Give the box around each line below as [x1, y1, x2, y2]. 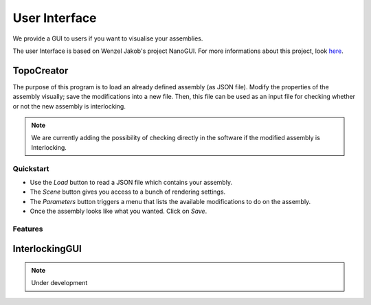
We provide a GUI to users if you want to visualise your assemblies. [12, 34, 203, 43]
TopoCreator [12, 65, 69, 76]
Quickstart [12, 163, 49, 173]
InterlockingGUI [12, 243, 82, 255]
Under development [31, 279, 88, 287]
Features [12, 224, 43, 234]
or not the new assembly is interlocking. [12, 102, 126, 110]
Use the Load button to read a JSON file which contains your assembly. [30, 178, 233, 186]
